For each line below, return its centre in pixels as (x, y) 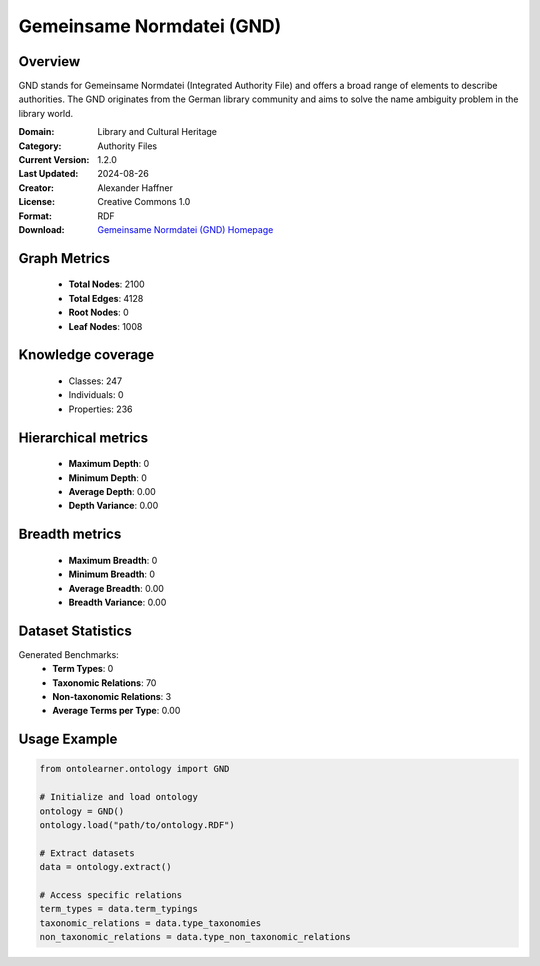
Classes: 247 (95, 381)
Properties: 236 (100, 409)
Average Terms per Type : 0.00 (116, 711)
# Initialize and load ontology (119, 797)
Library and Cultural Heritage (157, 132)
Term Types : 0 (83, 669)
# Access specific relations (111, 894)
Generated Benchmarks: (68, 654)
